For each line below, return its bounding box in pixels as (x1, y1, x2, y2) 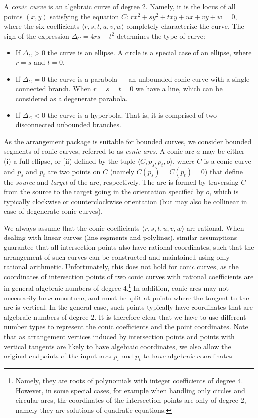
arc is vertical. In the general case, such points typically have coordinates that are (4, 302, 253, 312)
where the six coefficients (4, 21, 80, 31)
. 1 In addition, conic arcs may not (126, 281, 229, 293)
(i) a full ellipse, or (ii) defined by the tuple (4, 155, 135, 166)
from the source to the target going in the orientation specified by (4, 186, 204, 197)
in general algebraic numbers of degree (4, 283, 121, 293)
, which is (209, 186, 239, 197)
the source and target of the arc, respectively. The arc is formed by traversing (4, 177, 239, 187)
